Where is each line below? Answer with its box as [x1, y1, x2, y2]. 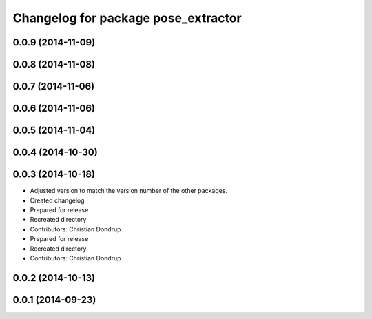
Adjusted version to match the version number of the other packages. [30, 187, 227, 195]
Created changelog [30, 196, 85, 205]
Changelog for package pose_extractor [12, 10, 242, 25]
